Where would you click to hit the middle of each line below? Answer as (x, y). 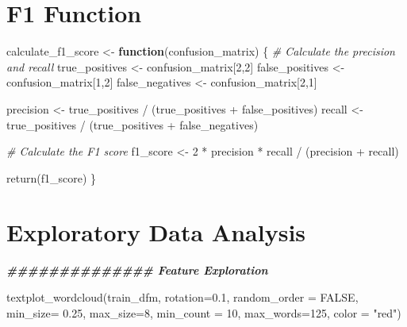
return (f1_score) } (51, 177)
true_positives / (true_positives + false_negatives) (132, 124)
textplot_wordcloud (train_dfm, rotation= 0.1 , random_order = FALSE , (182, 297)
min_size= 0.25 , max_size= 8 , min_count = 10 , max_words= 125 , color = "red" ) (204, 312)
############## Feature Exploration (137, 270)
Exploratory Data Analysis (156, 232)
